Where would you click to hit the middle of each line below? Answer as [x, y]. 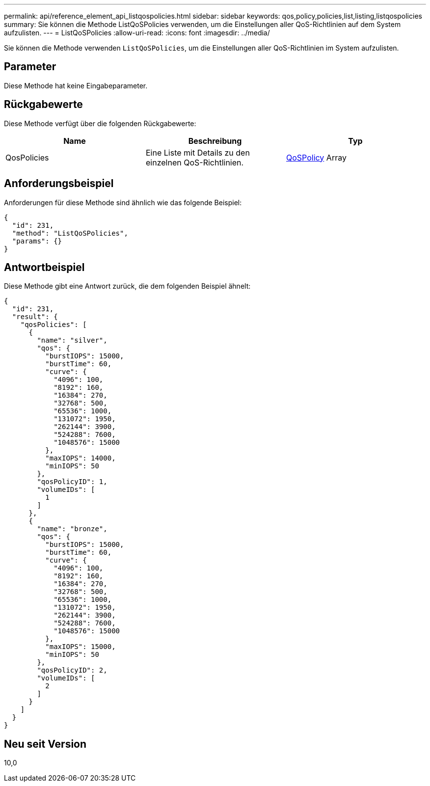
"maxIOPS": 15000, [81, 647]
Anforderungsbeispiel [59, 184]
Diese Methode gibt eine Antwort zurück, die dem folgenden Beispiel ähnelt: [127, 286]
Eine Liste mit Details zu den [198, 152]
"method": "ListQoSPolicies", [70, 233]
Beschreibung [215, 141]
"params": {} [37, 241]
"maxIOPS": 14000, [81, 458]
